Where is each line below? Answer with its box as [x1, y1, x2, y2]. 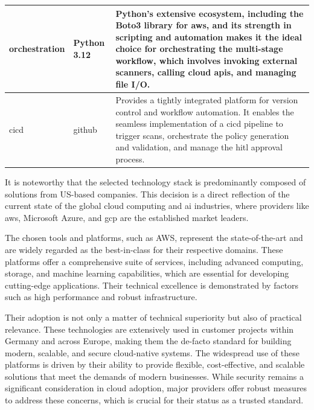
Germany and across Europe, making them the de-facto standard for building [5, 335, 292, 347]
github [73, 123, 97, 135]
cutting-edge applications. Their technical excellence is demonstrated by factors [5, 278, 299, 291]
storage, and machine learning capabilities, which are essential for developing [5, 267, 289, 280]
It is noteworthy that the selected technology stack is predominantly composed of [5, 175, 306, 188]
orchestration [9, 42, 65, 55]
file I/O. [115, 78, 150, 91]
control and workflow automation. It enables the [115, 105, 294, 118]
